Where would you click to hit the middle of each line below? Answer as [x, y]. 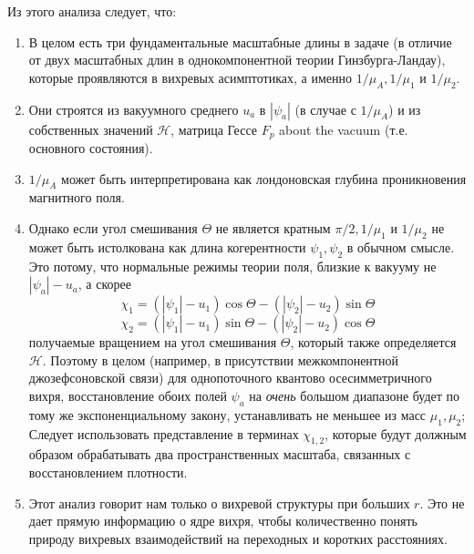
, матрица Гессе [214, 129]
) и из [405, 109]
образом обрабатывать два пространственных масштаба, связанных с [220, 454]
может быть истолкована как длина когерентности [167, 246]
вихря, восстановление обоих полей [128, 395]
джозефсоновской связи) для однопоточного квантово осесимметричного [230, 378]
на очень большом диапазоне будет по [355, 395]
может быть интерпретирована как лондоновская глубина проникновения [264, 178]
